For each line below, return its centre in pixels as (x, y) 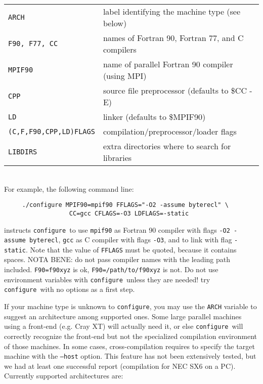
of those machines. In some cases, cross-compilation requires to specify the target (129, 346)
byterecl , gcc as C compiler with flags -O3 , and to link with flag (131, 240)
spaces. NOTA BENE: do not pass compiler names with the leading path (117, 259)
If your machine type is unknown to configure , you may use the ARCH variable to (130, 306)
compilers (120, 49)
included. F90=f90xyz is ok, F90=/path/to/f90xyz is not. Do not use (111, 269)
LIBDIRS (23, 152)
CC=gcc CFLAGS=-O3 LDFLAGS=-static (129, 213)
